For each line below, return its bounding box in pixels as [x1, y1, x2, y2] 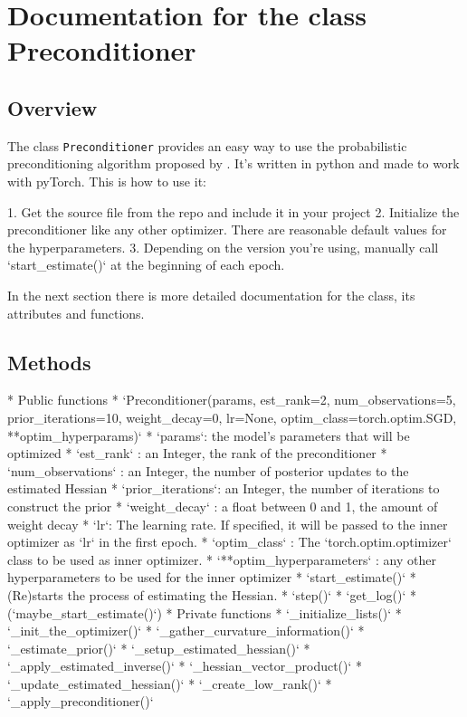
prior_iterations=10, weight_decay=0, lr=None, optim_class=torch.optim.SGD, [7, 407, 457, 426]
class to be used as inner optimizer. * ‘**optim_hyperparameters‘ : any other [7, 550, 436, 569]
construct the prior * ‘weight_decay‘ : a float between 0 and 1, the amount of [7, 496, 438, 515]
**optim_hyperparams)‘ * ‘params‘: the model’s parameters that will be [7, 425, 410, 445]
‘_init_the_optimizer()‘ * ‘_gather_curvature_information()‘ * [7, 621, 365, 640]
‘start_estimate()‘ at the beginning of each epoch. [7, 255, 285, 274]
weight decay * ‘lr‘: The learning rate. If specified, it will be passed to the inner [7, 514, 448, 533]
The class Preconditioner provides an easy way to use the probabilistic [7, 136, 407, 155]
